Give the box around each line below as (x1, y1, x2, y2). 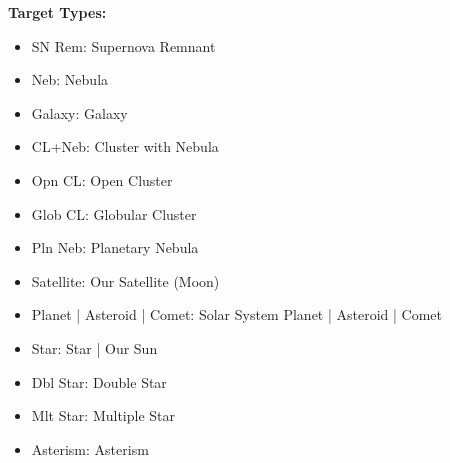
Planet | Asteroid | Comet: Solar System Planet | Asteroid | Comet (31, 304, 443, 325)
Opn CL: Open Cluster (31, 169, 173, 190)
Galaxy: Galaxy (31, 102, 128, 123)
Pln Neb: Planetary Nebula (31, 237, 199, 258)
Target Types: (8, 2, 107, 22)
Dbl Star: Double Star (31, 371, 167, 392)
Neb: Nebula (31, 69, 109, 90)
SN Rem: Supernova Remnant (31, 35, 216, 56)
